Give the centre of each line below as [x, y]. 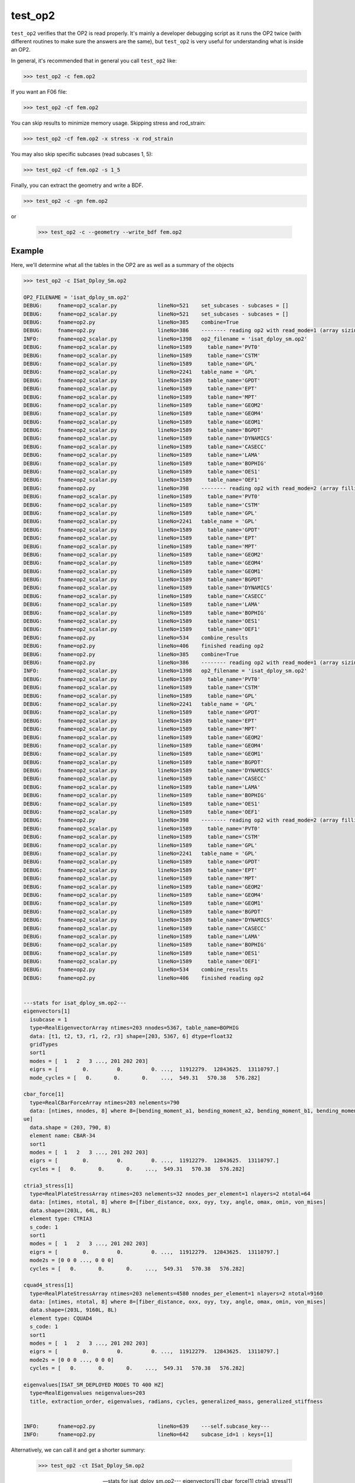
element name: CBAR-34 [63, 1136]
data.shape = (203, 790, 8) [70, 1127]
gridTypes [44, 1044]
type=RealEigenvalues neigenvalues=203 [88, 1393]
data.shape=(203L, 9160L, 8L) [74, 1310]
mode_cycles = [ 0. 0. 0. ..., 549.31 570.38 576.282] [145, 1078]
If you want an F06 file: [39, 91]
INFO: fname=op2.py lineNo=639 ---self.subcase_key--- [147, 1426]
